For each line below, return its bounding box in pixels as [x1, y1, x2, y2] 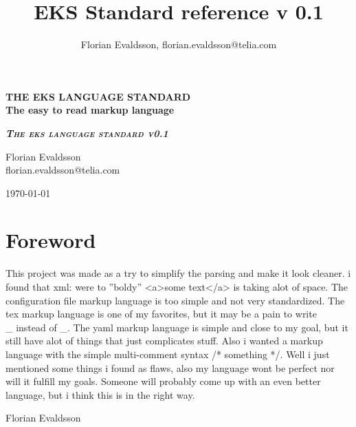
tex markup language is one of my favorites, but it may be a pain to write [5, 306, 317, 321]
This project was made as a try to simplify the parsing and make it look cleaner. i [5, 266, 351, 280]
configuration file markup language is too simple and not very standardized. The [5, 293, 345, 307]
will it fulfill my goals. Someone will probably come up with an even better [5, 374, 321, 388]
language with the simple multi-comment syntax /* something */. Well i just [5, 346, 330, 361]
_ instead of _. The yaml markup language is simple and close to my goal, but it [5, 320, 348, 334]
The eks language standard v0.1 [5, 125, 168, 140]
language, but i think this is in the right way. [5, 387, 195, 402]
